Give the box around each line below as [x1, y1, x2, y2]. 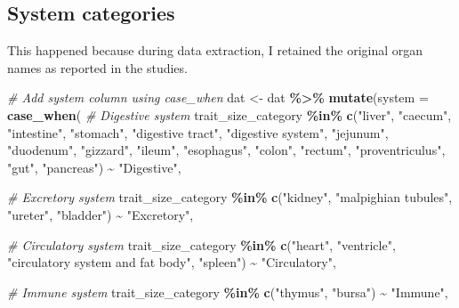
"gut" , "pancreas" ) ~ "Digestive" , [7, 158, 181, 176]
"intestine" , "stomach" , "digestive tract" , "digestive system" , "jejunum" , [7, 123, 389, 142]
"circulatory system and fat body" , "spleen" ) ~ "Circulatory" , [7, 253, 336, 272]
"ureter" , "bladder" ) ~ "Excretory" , [7, 205, 194, 223]
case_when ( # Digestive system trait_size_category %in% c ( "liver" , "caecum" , [7, 105, 452, 124]
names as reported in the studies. [7, 58, 188, 77]
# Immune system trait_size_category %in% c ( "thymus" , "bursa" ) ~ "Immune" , [7, 282, 448, 301]
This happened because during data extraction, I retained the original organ [7, 41, 423, 60]
